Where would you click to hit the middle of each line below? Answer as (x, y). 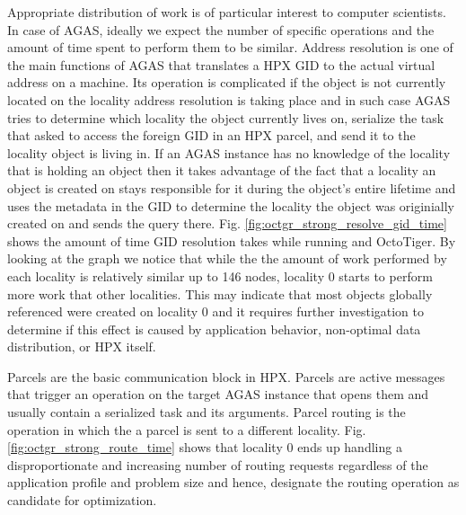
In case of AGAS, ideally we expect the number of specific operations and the (221, 29)
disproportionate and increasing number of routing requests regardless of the (218, 464)
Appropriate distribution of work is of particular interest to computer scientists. (227, 12)
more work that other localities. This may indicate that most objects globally (220, 293)
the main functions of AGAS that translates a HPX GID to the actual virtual (221, 64)
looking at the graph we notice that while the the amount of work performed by (227, 258)
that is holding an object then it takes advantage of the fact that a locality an (222, 170)
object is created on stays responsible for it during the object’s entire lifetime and (232, 187)
